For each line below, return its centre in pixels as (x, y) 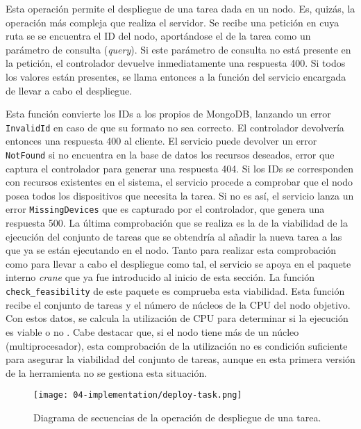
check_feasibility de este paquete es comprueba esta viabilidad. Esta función (175, 291)
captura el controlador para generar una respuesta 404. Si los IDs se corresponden (180, 168)
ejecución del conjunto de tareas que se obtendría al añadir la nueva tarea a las (174, 236)
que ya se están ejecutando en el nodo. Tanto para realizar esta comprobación (171, 250)
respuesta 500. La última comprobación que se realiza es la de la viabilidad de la (177, 223)
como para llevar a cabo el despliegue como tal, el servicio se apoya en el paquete (178, 263)
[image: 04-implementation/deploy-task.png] (138, 395)
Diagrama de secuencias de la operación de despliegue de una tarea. (177, 417)
